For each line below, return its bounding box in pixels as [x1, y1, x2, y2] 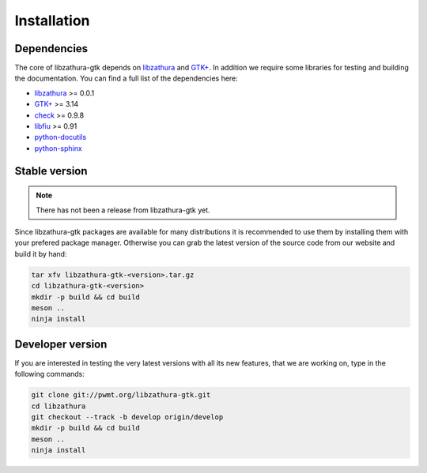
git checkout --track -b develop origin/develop [31, 412, 224, 422]
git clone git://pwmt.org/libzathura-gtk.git [31, 391, 211, 400]
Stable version [14, 164, 88, 178]
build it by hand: [14, 249, 67, 258]
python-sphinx [34, 143, 82, 153]
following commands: [14, 370, 85, 379]
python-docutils [34, 133, 87, 142]
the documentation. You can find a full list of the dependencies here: [14, 73, 239, 83]
